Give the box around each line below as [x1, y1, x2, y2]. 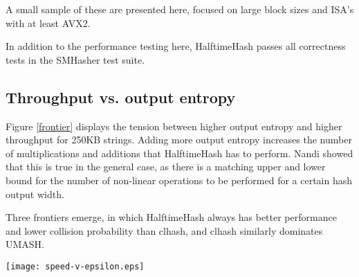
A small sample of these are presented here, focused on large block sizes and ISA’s [6, 2, 354, 16]
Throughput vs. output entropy [6, 86, 236, 107]
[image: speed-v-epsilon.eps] [6, 261, 145, 271]
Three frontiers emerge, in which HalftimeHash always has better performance [6, 210, 337, 224]
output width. [6, 186, 64, 201]
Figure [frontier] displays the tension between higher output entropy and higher [6, 118, 342, 133]
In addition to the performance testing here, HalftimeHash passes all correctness [6, 39, 346, 53]
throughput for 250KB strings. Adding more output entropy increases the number [6, 132, 352, 147]
